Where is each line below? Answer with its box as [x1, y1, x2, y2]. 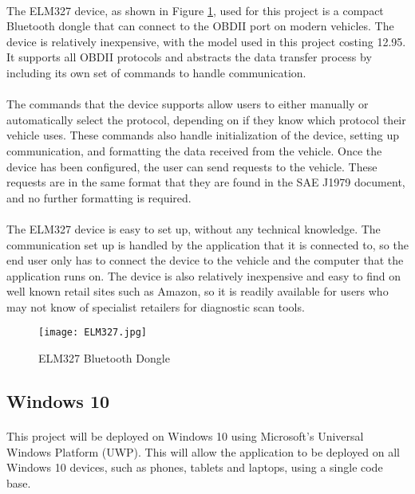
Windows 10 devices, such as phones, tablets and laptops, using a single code [6, 459, 383, 476]
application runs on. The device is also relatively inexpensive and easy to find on [6, 267, 401, 284]
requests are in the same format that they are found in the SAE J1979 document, [6, 174, 405, 190]
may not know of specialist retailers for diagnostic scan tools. [6, 298, 305, 315]
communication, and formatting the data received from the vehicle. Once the [6, 142, 382, 159]
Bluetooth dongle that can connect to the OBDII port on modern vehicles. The [6, 18, 394, 34]
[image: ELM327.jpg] [38, 327, 148, 339]
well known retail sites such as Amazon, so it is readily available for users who [6, 283, 389, 300]
